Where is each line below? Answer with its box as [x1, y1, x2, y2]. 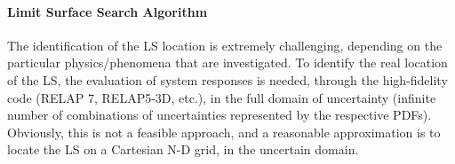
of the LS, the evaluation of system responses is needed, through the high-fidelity [7, 70, 448, 89]
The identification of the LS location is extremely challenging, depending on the [7, 35, 443, 54]
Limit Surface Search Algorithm [7, 2, 208, 20]
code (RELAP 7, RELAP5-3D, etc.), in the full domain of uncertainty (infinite [7, 88, 436, 106]
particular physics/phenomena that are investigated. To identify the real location [7, 53, 448, 72]
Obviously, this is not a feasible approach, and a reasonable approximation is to [7, 122, 441, 141]
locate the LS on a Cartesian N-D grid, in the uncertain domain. [7, 140, 359, 159]
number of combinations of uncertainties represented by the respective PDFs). [7, 105, 432, 124]
